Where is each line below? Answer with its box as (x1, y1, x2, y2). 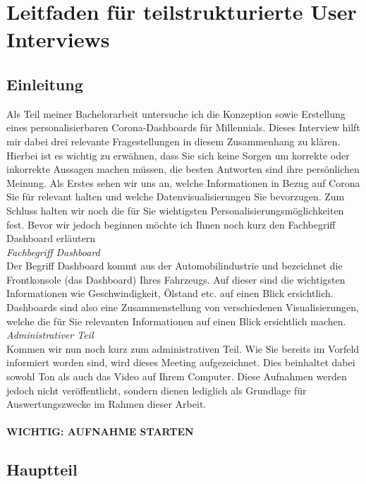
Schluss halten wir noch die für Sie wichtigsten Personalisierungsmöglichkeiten (6, 202, 344, 217)
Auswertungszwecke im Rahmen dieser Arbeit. (6, 397, 207, 411)
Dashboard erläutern (6, 231, 96, 246)
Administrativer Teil (6, 327, 94, 342)
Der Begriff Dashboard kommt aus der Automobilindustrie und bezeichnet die (6, 258, 343, 273)
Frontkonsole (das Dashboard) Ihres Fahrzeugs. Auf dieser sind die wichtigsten (6, 272, 346, 286)
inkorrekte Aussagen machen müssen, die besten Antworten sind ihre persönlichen (6, 162, 360, 176)
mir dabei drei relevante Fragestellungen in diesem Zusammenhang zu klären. (6, 133, 341, 148)
